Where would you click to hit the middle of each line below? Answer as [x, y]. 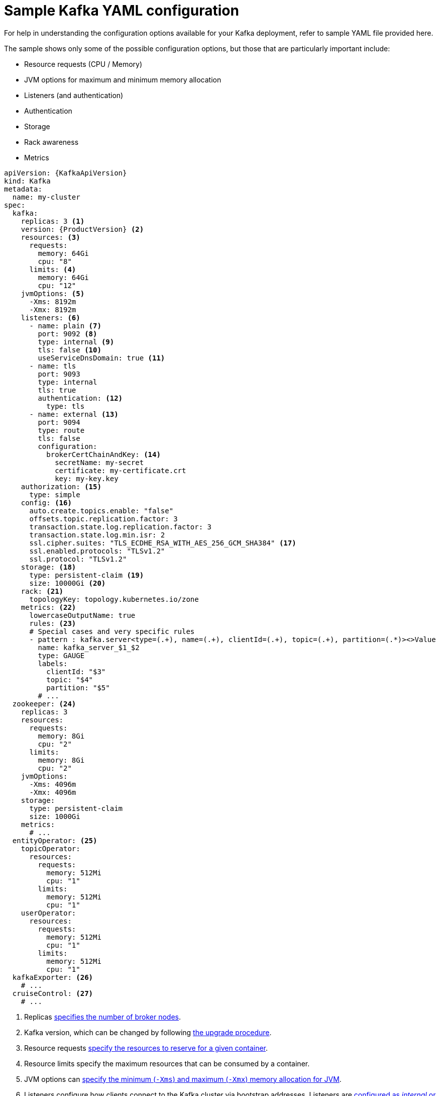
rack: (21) [42, 591]
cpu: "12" [57, 285]
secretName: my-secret [99, 462]
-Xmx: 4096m [53, 792]
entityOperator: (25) [55, 840]
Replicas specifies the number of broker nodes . [103, 1017]
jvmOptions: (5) [53, 293]
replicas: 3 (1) [53, 221]
